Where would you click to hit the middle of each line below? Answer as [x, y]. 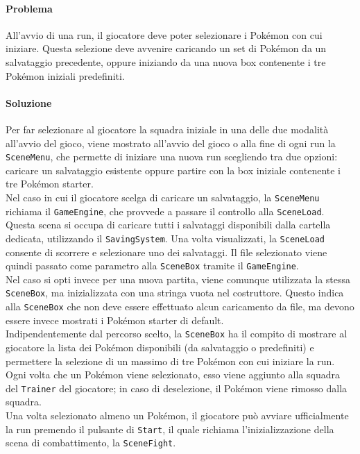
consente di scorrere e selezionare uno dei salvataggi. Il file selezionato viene [166, 252]
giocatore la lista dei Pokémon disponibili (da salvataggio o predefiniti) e [160, 347]
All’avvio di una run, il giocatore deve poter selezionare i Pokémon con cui [164, 34]
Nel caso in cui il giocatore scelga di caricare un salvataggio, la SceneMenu [163, 197]
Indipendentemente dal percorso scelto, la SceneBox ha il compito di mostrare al [177, 334]
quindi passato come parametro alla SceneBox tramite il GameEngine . [152, 266]
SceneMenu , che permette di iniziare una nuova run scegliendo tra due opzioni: [172, 157]
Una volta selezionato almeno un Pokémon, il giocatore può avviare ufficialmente [177, 415]
